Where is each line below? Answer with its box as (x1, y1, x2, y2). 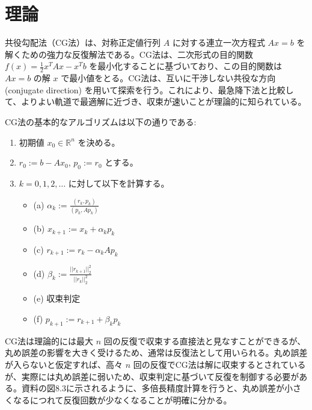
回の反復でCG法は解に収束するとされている (133, 358, 306, 370)
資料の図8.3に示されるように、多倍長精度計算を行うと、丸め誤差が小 (21, 382, 293, 394)
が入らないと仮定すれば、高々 (5, 358, 123, 370)
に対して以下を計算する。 (68, 176, 170, 189)
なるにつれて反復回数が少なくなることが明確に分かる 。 (13, 393, 232, 406)
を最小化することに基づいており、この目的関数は (89, 60, 282, 72)
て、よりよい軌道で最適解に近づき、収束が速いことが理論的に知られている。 (5, 95, 307, 108)
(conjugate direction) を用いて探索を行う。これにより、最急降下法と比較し (5, 83, 294, 96)
